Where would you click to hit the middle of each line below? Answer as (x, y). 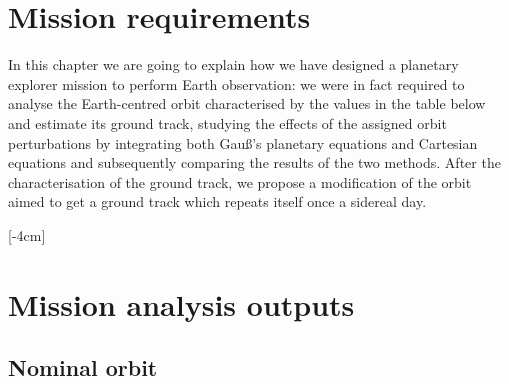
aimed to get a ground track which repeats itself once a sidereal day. (217, 201)
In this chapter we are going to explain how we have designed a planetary (233, 64)
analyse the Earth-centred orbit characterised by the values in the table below (247, 103)
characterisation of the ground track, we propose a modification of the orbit (240, 181)
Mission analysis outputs (181, 303)
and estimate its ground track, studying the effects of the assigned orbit (227, 122)
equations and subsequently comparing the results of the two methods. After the (254, 162)
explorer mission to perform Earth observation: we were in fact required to (236, 83)
